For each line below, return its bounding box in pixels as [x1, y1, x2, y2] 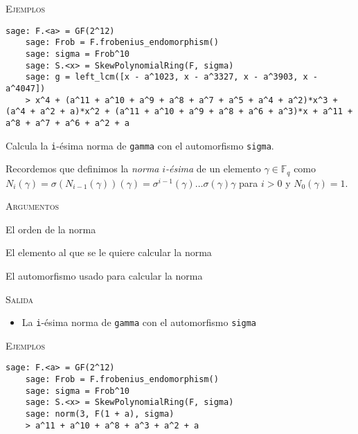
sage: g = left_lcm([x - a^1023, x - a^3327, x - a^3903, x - [25, 72, 319, 82]
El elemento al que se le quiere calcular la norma [6, 245, 212, 260]
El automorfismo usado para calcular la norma [6, 268, 203, 282]
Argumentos [6, 199, 59, 213]
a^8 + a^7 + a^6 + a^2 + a [6, 118, 129, 128]
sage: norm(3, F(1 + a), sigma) [25, 409, 174, 419]
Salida [6, 291, 34, 306]
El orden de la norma [6, 221, 96, 236]
